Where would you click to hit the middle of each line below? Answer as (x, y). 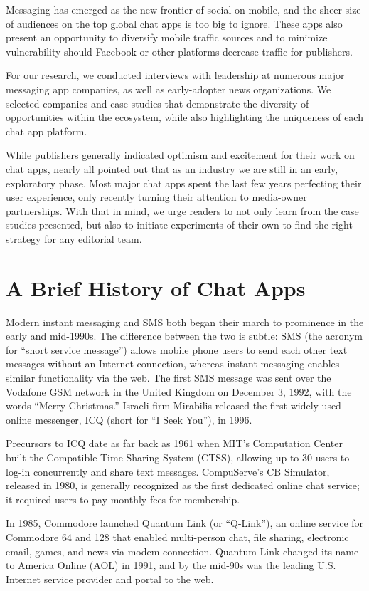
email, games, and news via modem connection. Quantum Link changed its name (182, 551)
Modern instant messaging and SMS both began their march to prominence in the (185, 321)
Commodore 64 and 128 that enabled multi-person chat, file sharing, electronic (177, 537)
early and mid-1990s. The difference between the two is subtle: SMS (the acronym (184, 336)
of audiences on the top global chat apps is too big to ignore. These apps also (174, 23)
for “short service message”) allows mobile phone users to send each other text (177, 349)
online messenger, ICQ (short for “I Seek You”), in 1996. (129, 419)
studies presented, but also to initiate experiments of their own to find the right (179, 225)
